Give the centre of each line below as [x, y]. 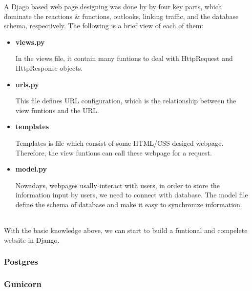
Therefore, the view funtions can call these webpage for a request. [114, 152]
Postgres [21, 262]
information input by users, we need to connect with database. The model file [132, 195]
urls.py [27, 84]
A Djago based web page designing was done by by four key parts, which [113, 6]
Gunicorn [23, 284]
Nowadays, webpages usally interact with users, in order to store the [118, 185]
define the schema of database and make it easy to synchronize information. [129, 204]
